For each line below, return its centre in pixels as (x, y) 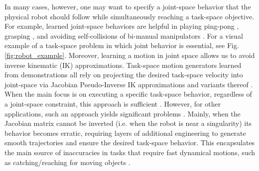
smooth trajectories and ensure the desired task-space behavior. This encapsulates (130, 142)
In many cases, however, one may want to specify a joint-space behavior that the (128, 6)
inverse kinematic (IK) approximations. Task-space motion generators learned (123, 65)
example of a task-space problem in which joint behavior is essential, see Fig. (122, 45)
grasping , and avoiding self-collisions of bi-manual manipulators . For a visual (124, 35)
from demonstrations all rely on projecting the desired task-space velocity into (124, 75)
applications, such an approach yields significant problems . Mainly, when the (123, 113)
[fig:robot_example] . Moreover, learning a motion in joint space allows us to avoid (130, 55)
